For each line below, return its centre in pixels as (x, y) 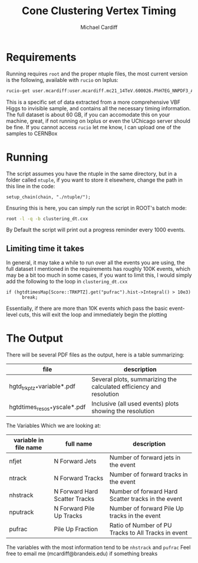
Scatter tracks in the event (146, 499)
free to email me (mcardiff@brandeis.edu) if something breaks (82, 554)
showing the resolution (123, 411)
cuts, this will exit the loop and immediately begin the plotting (93, 315)
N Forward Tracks (79, 478)
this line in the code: (31, 186)
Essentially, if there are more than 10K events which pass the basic (87, 309)
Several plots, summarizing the (134, 379)
